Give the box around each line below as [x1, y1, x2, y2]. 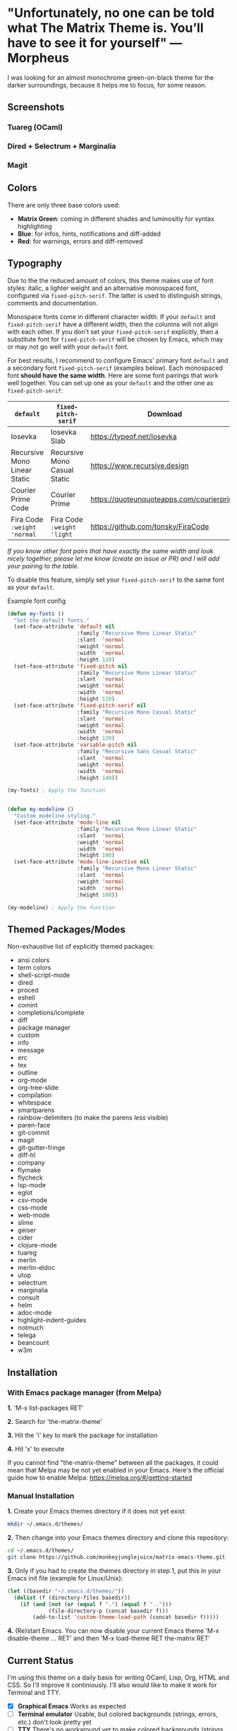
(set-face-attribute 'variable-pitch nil [13, 741, 138, 749]
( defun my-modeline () [7, 806, 74, 813]
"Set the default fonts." [13, 616, 90, 624]
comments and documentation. [7, 299, 98, 307]
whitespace [17, 1098, 51, 1107]
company [17, 1158, 45, 1167]
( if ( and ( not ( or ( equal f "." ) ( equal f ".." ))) [20, 1600, 172, 1607]
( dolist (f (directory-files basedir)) [13, 1594, 131, 1601]
